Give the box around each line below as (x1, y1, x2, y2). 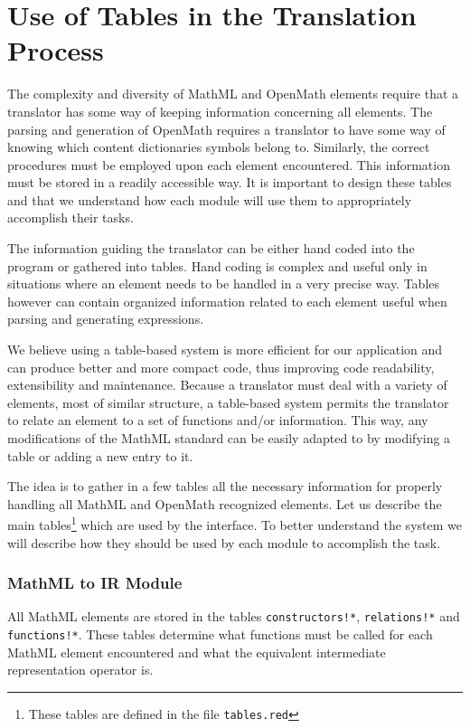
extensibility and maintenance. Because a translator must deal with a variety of (7, 375, 447, 394)
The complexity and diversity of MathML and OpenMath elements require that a (7, 84, 459, 103)
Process (7, 32, 104, 69)
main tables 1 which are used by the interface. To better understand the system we (7, 513, 462, 534)
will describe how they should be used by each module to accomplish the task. (7, 533, 441, 552)
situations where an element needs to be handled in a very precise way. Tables (7, 274, 440, 293)
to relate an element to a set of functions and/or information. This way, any (7, 411, 428, 430)
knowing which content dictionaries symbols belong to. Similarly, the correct (7, 137, 430, 156)
